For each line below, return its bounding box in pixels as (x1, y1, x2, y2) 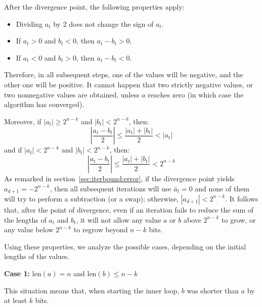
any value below (4, 224, 54, 235)
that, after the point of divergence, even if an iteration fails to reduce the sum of (4, 204, 254, 215)
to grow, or (222, 214, 256, 225)
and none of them (195, 183, 250, 193)
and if (4, 144, 22, 155)
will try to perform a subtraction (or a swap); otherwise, (4, 193, 179, 203)
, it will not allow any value (76, 214, 161, 225)
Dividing (16, 18, 43, 29)
